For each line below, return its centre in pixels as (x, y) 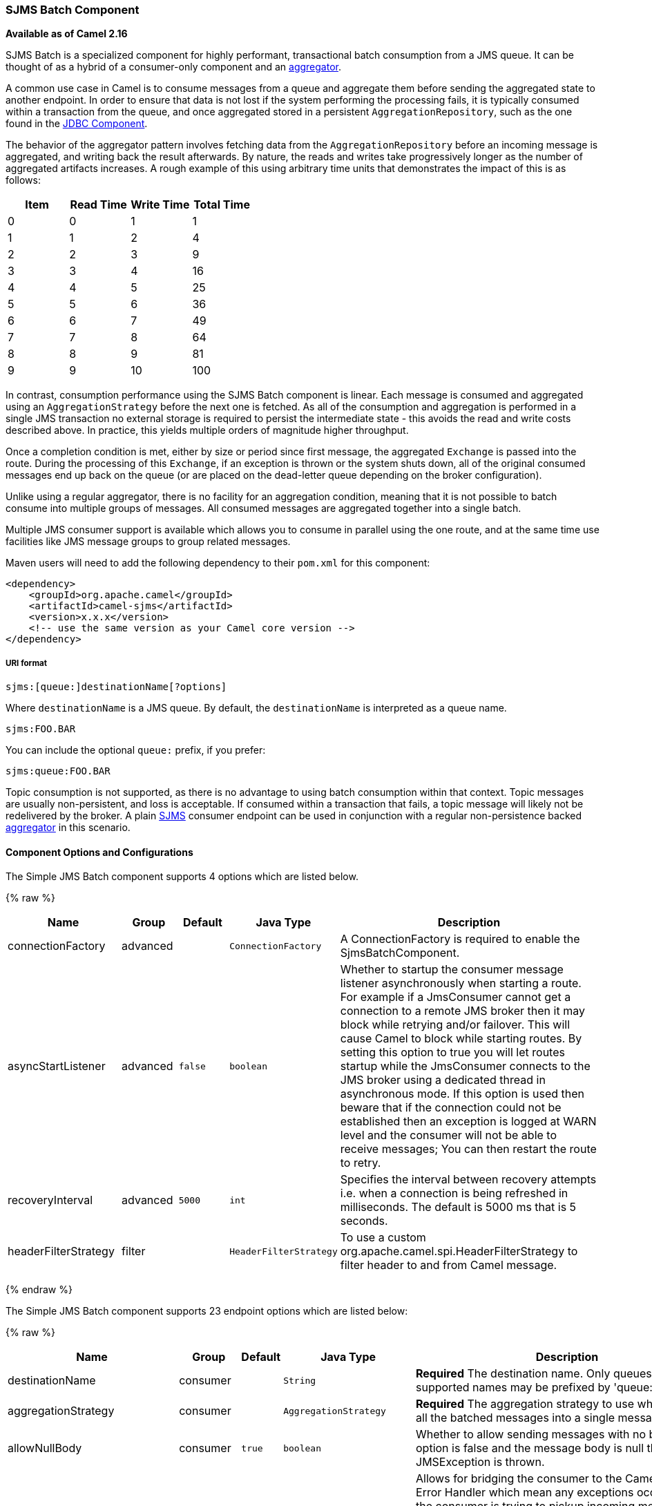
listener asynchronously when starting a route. (461, 983)
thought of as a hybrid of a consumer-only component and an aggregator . (173, 67)
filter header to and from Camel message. (449, 1265)
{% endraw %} (39, 1290)
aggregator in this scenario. (68, 828)
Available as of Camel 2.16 (67, 34)
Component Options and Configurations (99, 852)
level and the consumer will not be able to (449, 1135)
